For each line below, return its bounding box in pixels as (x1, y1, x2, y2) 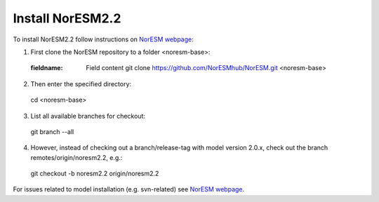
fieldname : (30, 64, 63, 72)
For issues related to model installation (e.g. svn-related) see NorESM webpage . (13, 185, 245, 194)
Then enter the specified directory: (30, 79, 132, 88)
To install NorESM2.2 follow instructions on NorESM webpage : (13, 35, 194, 43)
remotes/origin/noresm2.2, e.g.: (30, 153, 123, 161)
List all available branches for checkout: (30, 112, 146, 120)
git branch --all (30, 127, 74, 136)
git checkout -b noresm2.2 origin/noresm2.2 (30, 169, 159, 178)
